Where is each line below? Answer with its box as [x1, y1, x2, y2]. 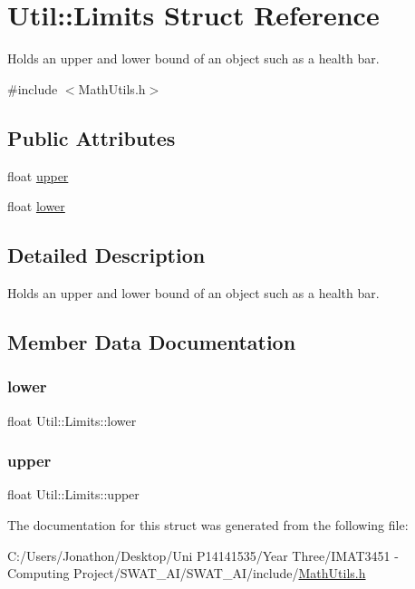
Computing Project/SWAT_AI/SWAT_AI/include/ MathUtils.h [7, 564, 366, 583]
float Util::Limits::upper [7, 485, 140, 504]
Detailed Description [7, 241, 206, 269]
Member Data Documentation [7, 327, 296, 355]
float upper [7, 166, 69, 185]
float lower [7, 197, 65, 216]
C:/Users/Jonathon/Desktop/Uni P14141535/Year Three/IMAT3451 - [7, 546, 399, 565]
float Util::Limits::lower [7, 410, 137, 430]
